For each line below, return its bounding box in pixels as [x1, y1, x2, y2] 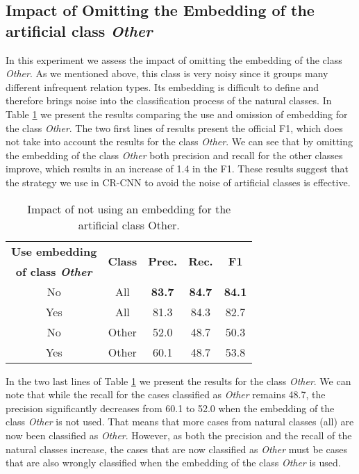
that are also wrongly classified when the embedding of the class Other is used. [6, 455, 341, 470]
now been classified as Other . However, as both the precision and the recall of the [6, 427, 352, 442]
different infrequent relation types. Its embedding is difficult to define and [6, 79, 319, 94]
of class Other [15, 263, 92, 279]
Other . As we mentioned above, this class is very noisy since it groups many [6, 66, 328, 81]
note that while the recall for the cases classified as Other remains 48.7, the [6, 387, 326, 402]
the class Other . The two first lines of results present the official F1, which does [6, 120, 343, 135]
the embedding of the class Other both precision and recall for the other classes [6, 147, 343, 162]
